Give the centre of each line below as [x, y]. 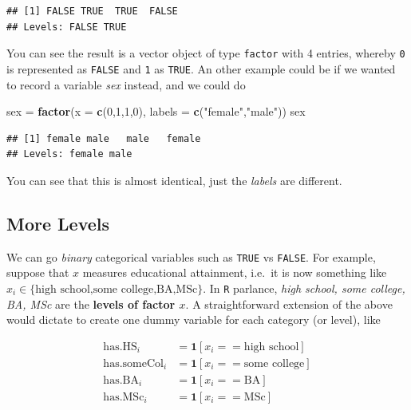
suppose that [38, 272]
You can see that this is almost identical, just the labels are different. [174, 180]
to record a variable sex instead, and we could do [126, 84]
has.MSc [124, 397]
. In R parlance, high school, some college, [304, 288]
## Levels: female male [69, 154]
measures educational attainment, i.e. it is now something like [235, 272]
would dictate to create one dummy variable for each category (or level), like [194, 319]
